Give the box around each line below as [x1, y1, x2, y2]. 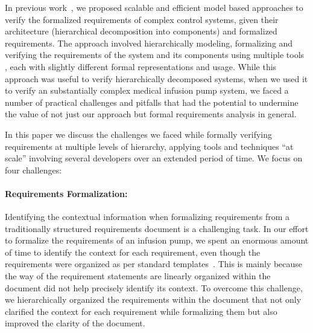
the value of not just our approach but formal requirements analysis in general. [5, 108, 297, 120]
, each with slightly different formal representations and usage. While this [5, 60, 277, 73]
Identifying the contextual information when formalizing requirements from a [5, 210, 290, 223]
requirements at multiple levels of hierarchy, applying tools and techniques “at [5, 140, 294, 152]
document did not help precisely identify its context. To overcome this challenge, [5, 281, 303, 294]
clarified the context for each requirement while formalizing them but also [5, 305, 277, 317]
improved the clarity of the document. [5, 317, 145, 329]
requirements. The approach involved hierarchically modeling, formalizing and [5, 36, 293, 49]
